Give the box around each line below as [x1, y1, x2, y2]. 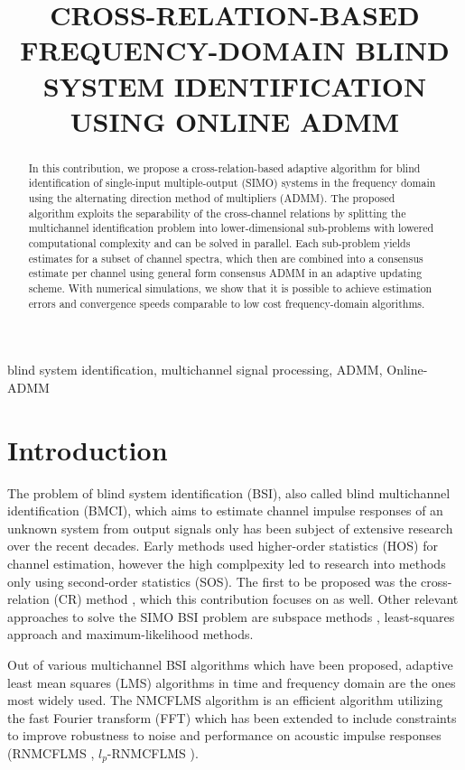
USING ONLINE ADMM [70, 102, 400, 139]
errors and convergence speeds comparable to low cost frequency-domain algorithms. [28, 295, 425, 311]
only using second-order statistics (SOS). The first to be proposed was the [7, 571, 417, 590]
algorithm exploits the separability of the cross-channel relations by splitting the [28, 205, 406, 220]
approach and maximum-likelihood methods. [7, 625, 254, 644]
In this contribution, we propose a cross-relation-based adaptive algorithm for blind [28, 160, 421, 175]
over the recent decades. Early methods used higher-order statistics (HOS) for [7, 536, 438, 555]
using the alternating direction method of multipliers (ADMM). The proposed [28, 190, 395, 206]
